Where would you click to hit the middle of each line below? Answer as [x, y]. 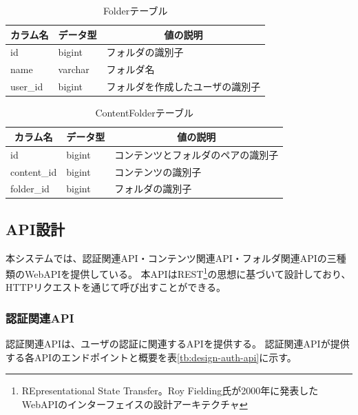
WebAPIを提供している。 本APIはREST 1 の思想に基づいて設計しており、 [188, 273]
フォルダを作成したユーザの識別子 [183, 87]
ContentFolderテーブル [144, 113]
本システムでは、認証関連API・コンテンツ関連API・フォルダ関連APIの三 [171, 257]
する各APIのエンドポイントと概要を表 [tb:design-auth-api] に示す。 [151, 357]
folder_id [30, 189]
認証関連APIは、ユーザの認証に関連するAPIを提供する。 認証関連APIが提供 [178, 344]
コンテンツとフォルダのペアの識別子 [197, 154]
